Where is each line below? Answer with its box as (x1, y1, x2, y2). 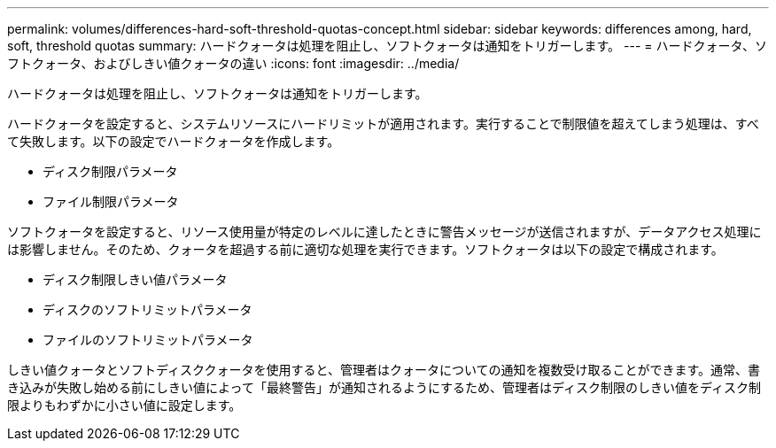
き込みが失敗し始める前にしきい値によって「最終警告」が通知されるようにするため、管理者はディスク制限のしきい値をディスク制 (7, 380, 762, 395)
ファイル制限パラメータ (43, 194, 179, 209)
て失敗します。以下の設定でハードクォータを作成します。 (7, 134, 340, 149)
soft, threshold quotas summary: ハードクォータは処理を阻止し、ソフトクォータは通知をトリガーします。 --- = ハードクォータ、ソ (7, 38, 768, 53)
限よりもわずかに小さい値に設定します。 (7, 398, 242, 413)
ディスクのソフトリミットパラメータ (43, 302, 252, 317)
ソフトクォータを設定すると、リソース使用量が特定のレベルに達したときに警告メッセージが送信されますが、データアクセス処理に (7, 224, 762, 239)
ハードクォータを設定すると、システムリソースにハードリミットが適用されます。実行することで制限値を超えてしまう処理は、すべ (7, 116, 759, 131)
